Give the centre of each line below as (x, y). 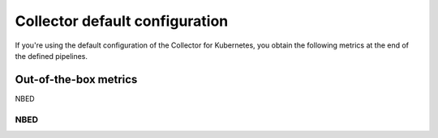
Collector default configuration (122, 21)
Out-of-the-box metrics (76, 79)
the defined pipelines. (52, 56)
